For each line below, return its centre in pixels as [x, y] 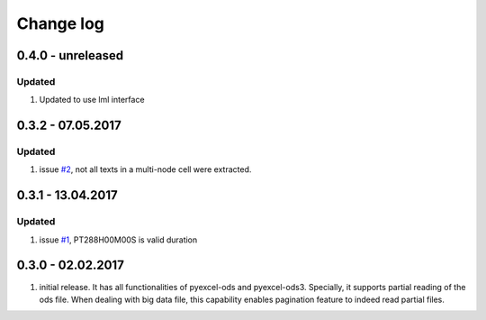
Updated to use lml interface [92, 100]
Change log [61, 23]
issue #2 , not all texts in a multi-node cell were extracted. [145, 169]
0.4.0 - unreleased [70, 55]
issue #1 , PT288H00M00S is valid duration [118, 240]
